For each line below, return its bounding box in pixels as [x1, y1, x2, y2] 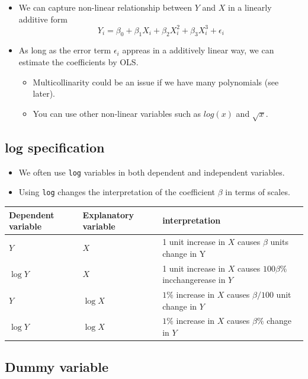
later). [33, 87, 55, 100]
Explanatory [82, 208, 134, 221]
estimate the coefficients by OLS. [18, 56, 139, 68]
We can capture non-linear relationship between [18, 1, 192, 13]
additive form [18, 12, 68, 25]
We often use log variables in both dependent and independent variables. [18, 165, 285, 178]
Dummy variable [5, 358, 109, 376]
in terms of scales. [225, 186, 290, 198]
